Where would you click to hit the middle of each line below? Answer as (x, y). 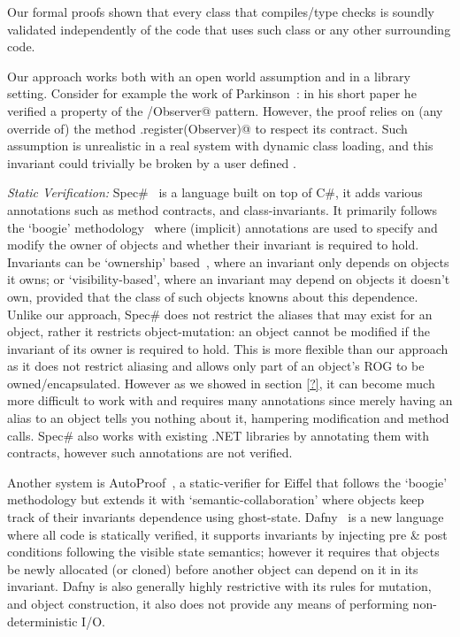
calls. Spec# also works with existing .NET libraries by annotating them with (218, 435)
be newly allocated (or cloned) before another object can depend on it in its (213, 568)
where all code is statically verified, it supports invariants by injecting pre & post (227, 534)
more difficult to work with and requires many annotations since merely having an (230, 400)
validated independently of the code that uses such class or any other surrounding (229, 29)
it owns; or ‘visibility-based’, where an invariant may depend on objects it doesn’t (229, 279)
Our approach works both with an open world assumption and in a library (209, 76)
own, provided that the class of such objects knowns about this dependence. (213, 296)
